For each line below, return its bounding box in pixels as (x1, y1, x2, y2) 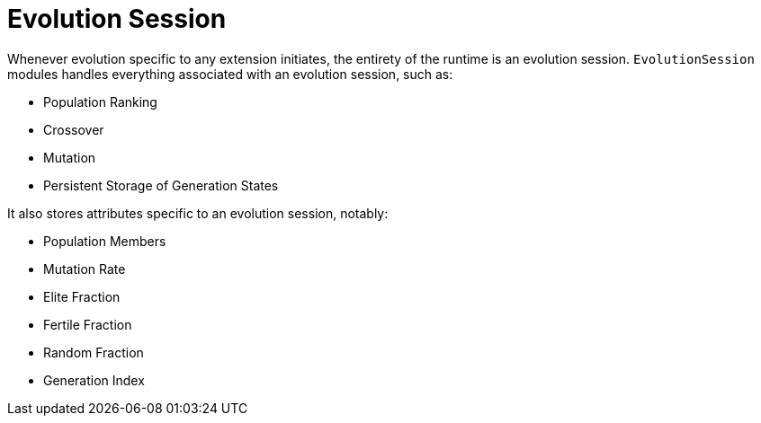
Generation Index (43, 372, 145, 388)
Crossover (43, 121, 104, 137)
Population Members (43, 233, 166, 249)
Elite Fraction (43, 288, 121, 304)
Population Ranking (43, 93, 157, 110)
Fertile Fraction (43, 316, 132, 332)
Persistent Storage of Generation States (43, 177, 279, 193)
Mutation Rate (43, 260, 126, 277)
